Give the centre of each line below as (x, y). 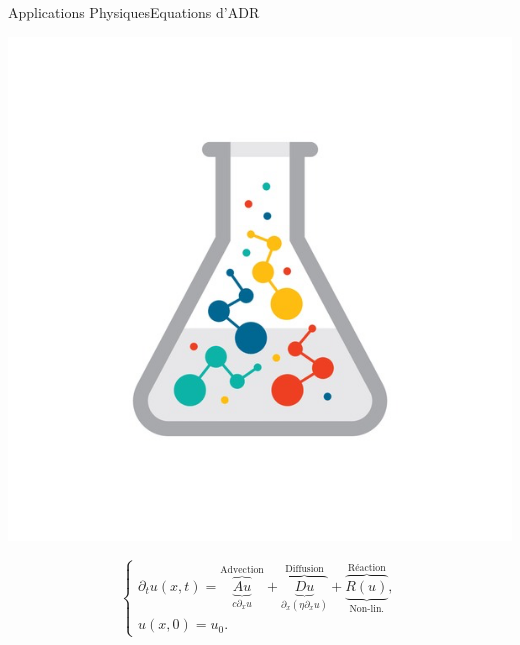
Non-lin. (367, 608)
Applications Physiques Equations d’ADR (134, 12)
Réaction (366, 568)
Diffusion (304, 569)
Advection (242, 570)
